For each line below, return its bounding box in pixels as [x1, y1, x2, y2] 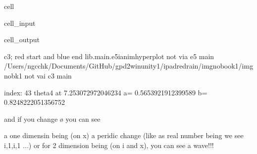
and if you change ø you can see [4, 113, 101, 124]
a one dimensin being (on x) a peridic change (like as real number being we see [4, 130, 244, 141]
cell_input [4, 17, 36, 28]
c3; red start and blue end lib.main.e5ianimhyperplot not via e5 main [4, 51, 214, 61]
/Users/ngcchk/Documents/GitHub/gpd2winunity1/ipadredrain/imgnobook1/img [4, 61, 254, 71]
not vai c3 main [24, 70, 72, 80]
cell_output [4, 34, 40, 45]
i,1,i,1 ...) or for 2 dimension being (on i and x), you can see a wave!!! [4, 140, 214, 150]
